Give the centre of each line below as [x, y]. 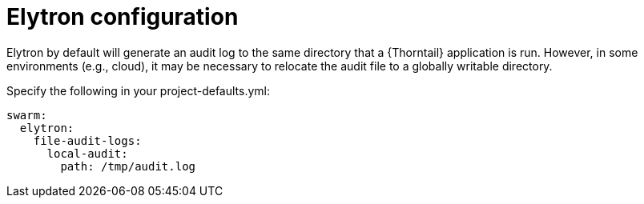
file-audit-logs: [87, 140]
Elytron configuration [123, 17]
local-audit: [87, 153]
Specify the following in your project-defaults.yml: [139, 90]
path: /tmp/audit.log [128, 166]
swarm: [27, 115]
